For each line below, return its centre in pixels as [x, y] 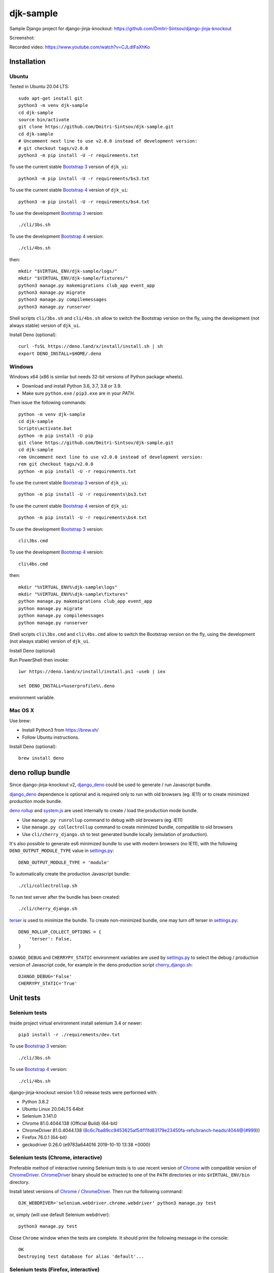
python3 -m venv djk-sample [53, 105]
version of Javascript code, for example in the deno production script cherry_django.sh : [101, 964]
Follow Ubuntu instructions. [51, 737]
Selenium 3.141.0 [39, 1116]
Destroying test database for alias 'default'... [81, 1257]
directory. [20, 1182]
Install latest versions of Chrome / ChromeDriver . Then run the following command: [96, 1191]
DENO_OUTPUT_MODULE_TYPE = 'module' [64, 862]
